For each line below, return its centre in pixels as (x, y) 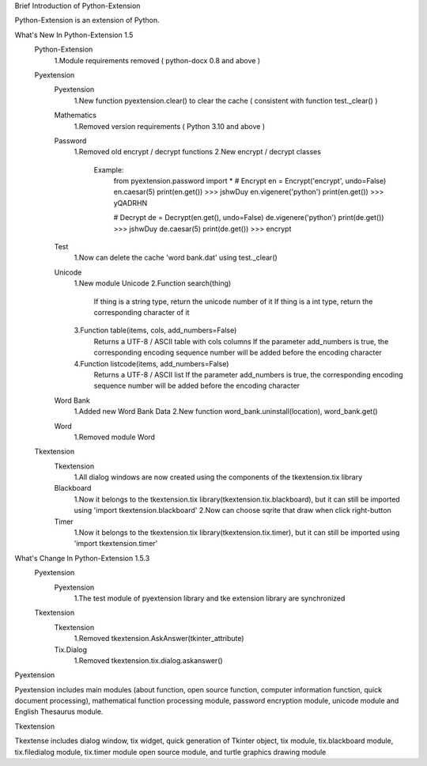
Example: (109, 169)
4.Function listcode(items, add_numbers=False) (151, 363)
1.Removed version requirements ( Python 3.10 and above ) (170, 126)
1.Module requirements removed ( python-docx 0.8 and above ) (157, 60)
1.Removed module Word (115, 437)
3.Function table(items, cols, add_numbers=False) (155, 330)
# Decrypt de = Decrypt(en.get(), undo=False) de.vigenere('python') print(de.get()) (249, 218)
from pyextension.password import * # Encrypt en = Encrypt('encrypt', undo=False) (250, 181)
